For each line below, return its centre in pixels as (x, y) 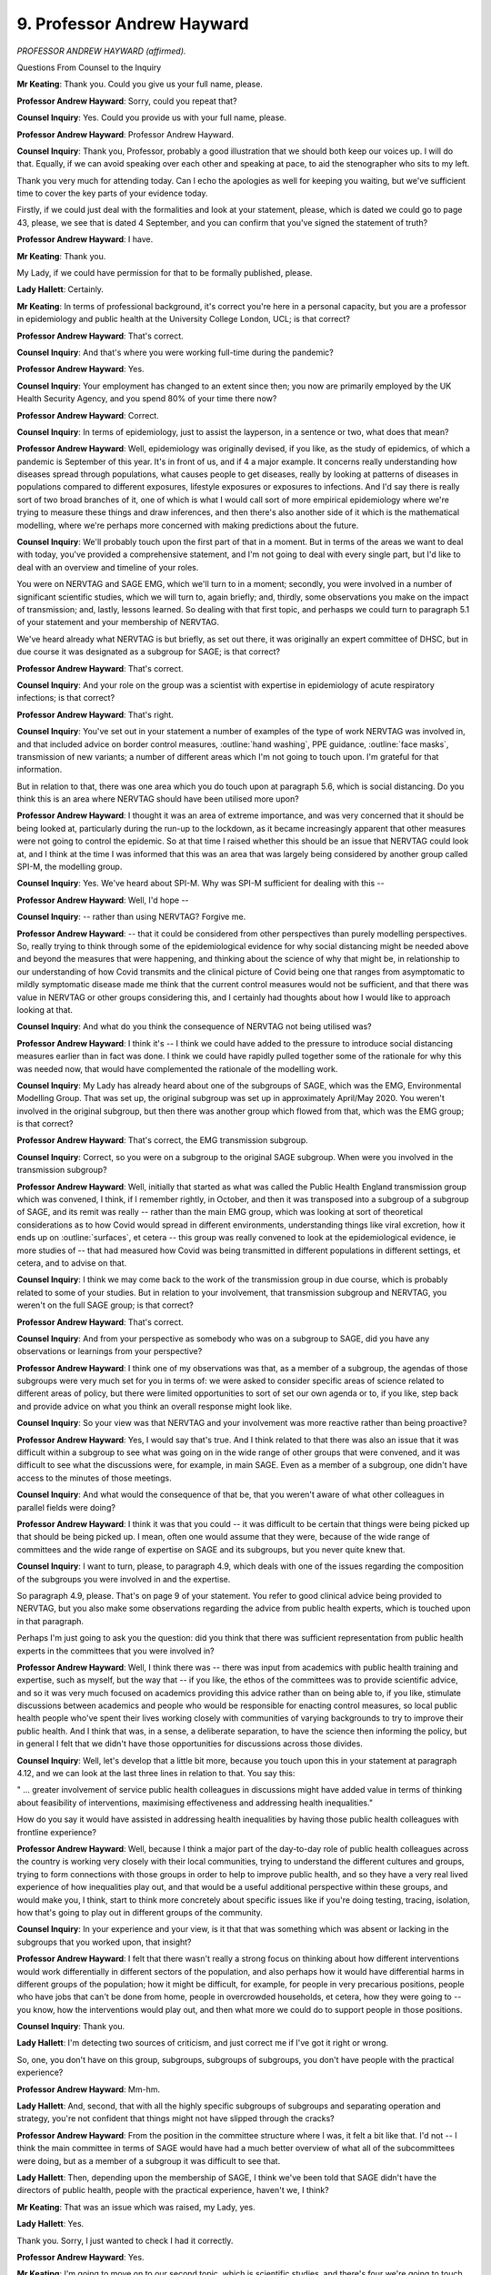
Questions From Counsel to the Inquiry (89, 67)
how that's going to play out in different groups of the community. (140, 1912)
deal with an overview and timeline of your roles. (108, 567)
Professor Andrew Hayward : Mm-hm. (89, 2089)
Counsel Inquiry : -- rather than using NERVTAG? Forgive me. (131, 917)
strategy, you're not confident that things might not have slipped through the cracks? (176, 2118)
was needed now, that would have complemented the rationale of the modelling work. (177, 1068)
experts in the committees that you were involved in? (115, 1651)
